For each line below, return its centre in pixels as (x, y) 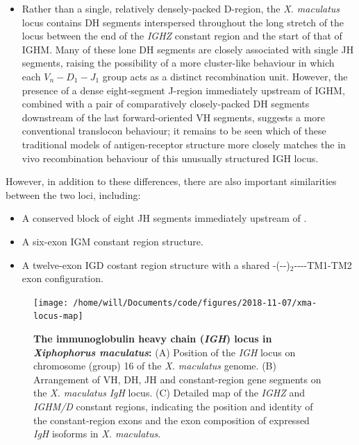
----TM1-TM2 (323, 264)
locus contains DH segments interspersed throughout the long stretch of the (183, 22)
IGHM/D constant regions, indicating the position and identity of (173, 406)
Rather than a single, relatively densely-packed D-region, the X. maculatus (181, 8)
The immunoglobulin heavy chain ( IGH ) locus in (153, 338)
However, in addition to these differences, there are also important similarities (171, 181)
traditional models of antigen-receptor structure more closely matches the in (184, 144)
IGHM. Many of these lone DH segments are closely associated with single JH (188, 49)
